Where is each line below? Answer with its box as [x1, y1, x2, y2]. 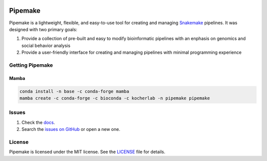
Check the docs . [21, 119, 55, 125]
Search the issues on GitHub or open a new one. [21, 126, 121, 132]
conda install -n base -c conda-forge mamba [19, 88, 130, 94]
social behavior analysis [21, 42, 71, 48]
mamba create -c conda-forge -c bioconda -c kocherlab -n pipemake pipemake [19, 95, 210, 101]
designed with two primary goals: [9, 26, 78, 32]
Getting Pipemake [9, 62, 53, 69]
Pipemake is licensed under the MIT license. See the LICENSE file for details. [9, 149, 166, 155]
